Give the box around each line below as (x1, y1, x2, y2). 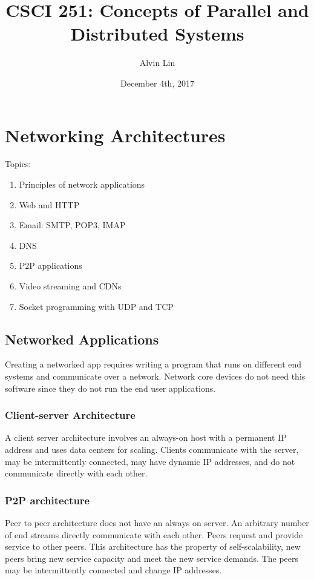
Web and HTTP (19, 198, 80, 211)
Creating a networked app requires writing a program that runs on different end (5, 358, 302, 371)
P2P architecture (5, 492, 90, 507)
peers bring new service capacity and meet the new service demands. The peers (5, 552, 299, 564)
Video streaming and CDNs (19, 280, 122, 292)
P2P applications (19, 259, 82, 272)
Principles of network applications (19, 178, 145, 191)
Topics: (5, 157, 31, 170)
